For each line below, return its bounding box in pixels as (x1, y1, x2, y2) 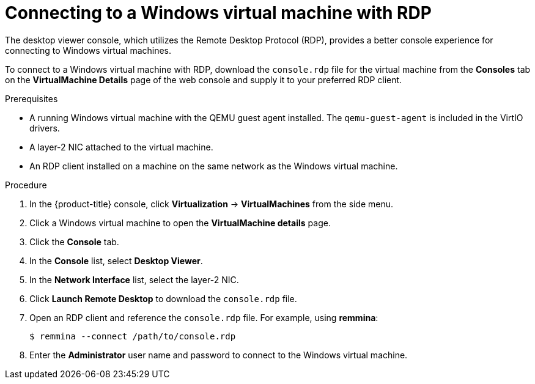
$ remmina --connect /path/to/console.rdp (29, 331, 236, 341)
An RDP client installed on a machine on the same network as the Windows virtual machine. (29, 160, 398, 171)
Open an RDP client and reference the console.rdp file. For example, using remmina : (29, 312, 378, 323)
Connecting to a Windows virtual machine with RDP (5, 2, 432, 23)
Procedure (5, 179, 47, 190)
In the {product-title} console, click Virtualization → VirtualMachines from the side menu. (29, 198, 394, 209)
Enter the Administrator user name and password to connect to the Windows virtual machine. (29, 349, 408, 360)
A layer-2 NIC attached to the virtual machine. (29, 141, 213, 152)
